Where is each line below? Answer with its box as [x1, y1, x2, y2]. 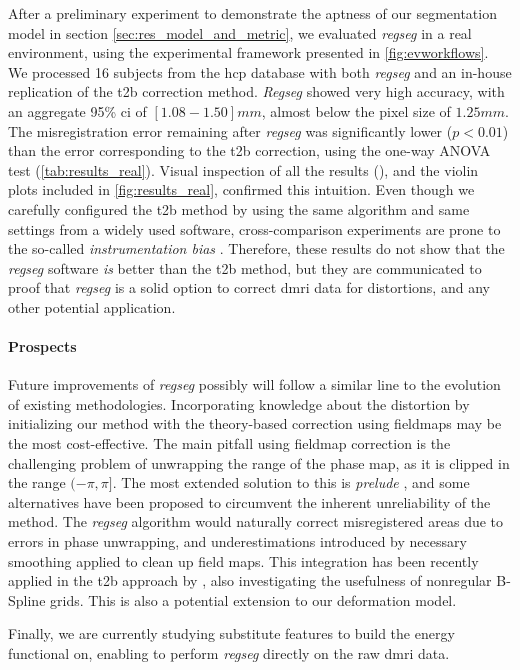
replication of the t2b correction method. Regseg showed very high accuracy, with [8, 81, 505, 102]
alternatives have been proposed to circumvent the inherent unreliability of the [8, 491, 491, 512]
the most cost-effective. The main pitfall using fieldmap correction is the [8, 433, 451, 454]
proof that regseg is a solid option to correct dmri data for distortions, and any [8, 277, 490, 298]
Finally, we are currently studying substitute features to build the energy [8, 623, 455, 644]
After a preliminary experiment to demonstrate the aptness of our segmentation [8, 3, 497, 23]
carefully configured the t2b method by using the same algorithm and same [8, 198, 470, 219]
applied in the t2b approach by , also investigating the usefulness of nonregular [8, 570, 492, 591]
